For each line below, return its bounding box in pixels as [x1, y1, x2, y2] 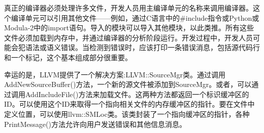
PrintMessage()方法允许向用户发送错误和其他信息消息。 [4, 118, 186, 129]
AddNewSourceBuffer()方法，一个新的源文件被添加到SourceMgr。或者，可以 [4, 79, 252, 90]
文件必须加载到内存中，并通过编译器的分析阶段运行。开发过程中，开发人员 [4, 32, 253, 42]
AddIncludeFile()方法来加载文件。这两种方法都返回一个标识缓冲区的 [25, 88, 249, 99]
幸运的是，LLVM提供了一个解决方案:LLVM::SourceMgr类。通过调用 [4, 69, 226, 79]
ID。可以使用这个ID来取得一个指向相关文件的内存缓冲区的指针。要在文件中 [4, 99, 255, 109]
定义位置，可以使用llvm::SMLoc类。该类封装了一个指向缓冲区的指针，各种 [4, 108, 250, 119]
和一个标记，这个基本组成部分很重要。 [4, 52, 132, 62]
